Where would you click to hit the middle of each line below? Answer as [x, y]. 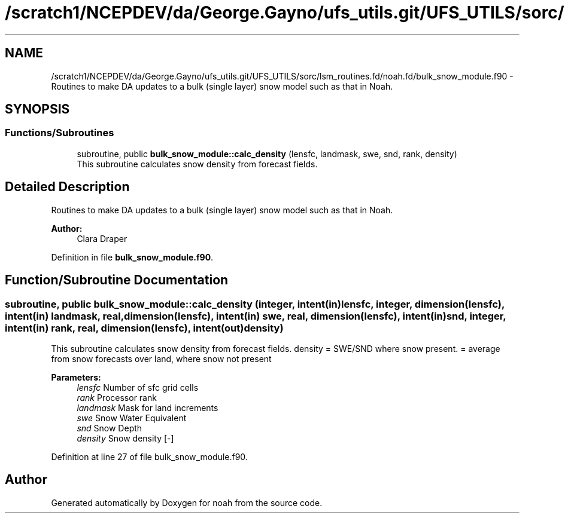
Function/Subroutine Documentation [117, 280]
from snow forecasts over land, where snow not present [161, 358]
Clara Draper [102, 238]
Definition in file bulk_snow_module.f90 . [132, 257]
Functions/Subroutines [60, 133]
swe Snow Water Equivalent [132, 418]
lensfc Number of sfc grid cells [138, 387]
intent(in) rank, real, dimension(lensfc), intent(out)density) [144, 328]
